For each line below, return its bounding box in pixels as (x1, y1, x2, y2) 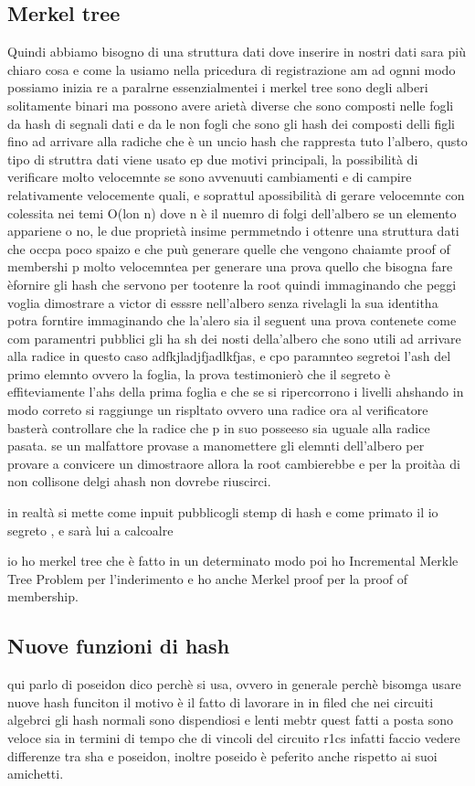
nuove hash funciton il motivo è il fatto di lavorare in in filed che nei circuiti (7, 692, 434, 711)
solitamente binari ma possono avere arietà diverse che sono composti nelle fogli (7, 95, 454, 114)
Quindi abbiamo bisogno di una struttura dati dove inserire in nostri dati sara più (7, 42, 466, 61)
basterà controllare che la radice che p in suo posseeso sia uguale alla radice (7, 418, 430, 437)
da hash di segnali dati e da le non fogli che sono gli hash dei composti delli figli (7, 113, 455, 133)
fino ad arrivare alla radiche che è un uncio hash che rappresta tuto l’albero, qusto (7, 132, 468, 151)
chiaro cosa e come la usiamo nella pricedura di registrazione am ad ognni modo (7, 59, 456, 79)
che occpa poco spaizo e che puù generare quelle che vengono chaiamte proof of (7, 239, 450, 258)
